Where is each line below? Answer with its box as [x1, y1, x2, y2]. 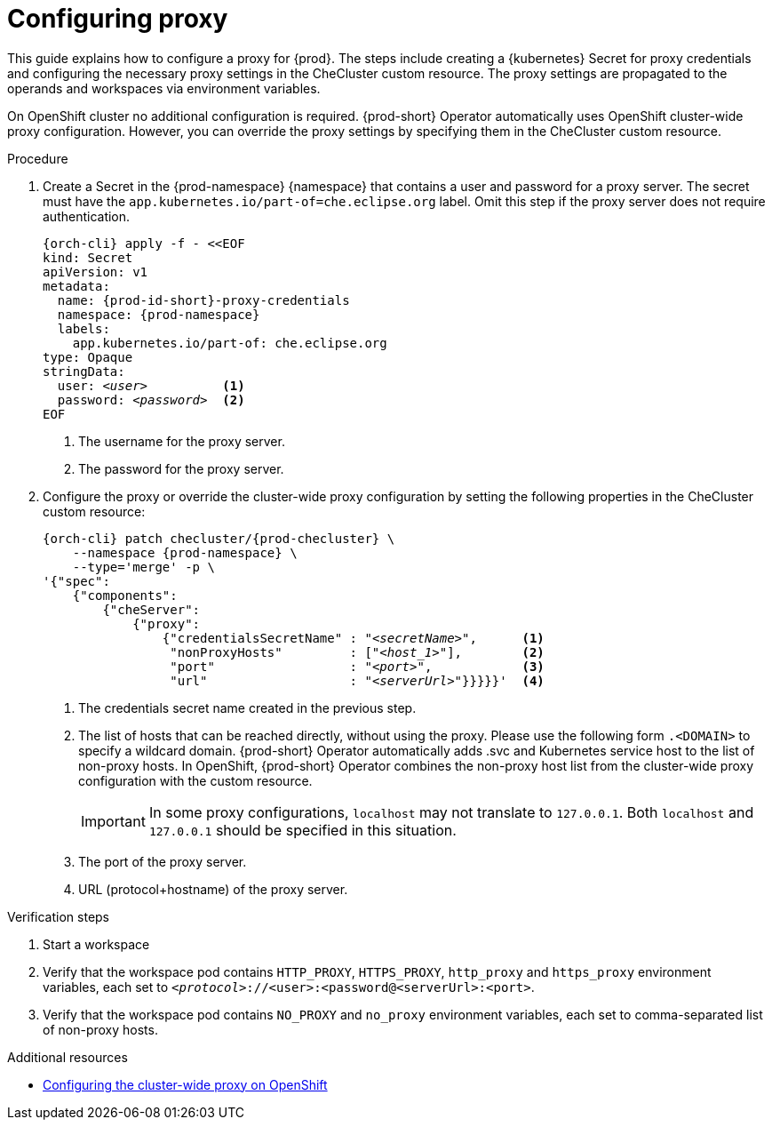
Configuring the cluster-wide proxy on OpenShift [43, 1076, 328, 1092]
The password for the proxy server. [78, 460, 284, 476]
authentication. [43, 208, 131, 224]
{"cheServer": [102, 602, 201, 617]
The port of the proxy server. [78, 853, 247, 869]
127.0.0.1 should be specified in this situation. [148, 820, 457, 839]
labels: [57, 321, 110, 336]
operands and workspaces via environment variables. [7, 80, 321, 96]
